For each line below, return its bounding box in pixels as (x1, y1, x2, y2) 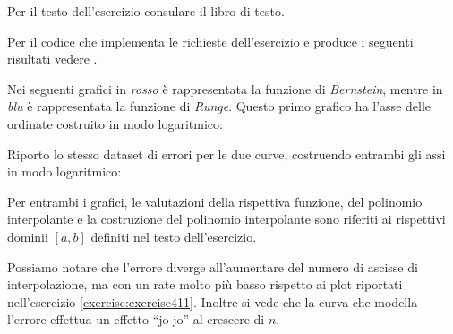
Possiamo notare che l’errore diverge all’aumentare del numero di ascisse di (7, 257, 418, 276)
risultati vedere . (7, 49, 98, 68)
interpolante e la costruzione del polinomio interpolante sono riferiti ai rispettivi (7, 210, 446, 228)
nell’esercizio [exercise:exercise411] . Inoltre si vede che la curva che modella (7, 292, 418, 311)
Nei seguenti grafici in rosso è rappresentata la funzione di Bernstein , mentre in (7, 79, 443, 98)
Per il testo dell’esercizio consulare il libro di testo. (7, 2, 285, 20)
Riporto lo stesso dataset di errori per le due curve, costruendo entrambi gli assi (7, 144, 446, 163)
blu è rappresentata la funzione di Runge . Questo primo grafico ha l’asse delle (7, 97, 432, 116)
